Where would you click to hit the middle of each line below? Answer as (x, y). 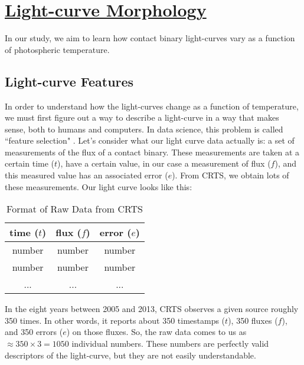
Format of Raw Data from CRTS (75, 209)
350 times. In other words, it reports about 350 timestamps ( (115, 320)
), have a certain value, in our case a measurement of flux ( (164, 163)
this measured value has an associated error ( (86, 175)
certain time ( (30, 163)
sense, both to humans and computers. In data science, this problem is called (144, 129)
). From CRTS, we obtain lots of (231, 175)
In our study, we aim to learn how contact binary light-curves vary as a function (150, 38)
